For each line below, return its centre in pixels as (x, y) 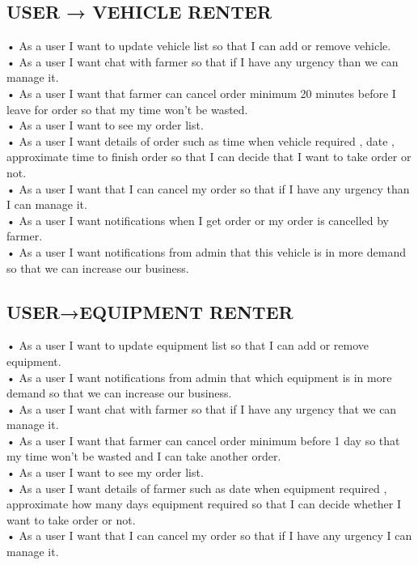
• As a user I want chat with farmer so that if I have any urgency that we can (202, 408)
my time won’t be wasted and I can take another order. (144, 456)
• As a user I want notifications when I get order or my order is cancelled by (198, 220)
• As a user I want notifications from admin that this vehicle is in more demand (206, 251)
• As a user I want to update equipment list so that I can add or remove (188, 345)
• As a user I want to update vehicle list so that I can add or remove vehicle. (199, 46)
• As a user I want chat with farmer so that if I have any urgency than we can (203, 61)
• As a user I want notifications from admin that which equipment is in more (199, 377)
